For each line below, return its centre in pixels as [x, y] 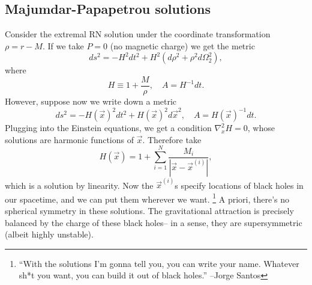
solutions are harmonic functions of [69, 139]
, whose [261, 128]
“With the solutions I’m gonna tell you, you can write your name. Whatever [159, 263]
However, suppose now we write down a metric [91, 101]
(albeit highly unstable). [49, 234]
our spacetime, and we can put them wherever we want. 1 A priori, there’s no [147, 198]
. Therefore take [172, 139]
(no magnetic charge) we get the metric [182, 45]
